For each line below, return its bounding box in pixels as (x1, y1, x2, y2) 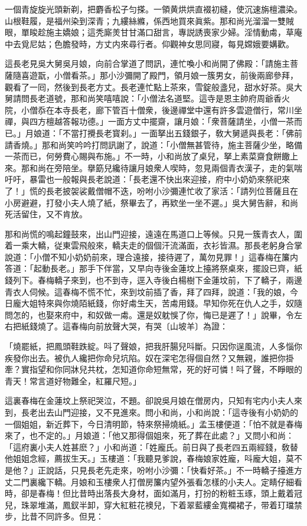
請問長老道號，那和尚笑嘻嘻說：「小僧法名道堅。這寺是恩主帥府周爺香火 (12, 92, 290, 104)
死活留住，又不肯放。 (5, 208, 87, 220)
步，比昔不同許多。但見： (5, 510, 104, 522)
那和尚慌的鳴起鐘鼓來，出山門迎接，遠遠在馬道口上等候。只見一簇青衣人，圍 (5, 227, 302, 240)
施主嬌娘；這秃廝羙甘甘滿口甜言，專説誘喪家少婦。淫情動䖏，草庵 (45, 26, 302, 38)
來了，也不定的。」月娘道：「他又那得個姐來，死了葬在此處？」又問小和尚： (5, 429, 294, 442)
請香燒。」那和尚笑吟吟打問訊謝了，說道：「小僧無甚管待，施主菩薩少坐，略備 (5, 138, 302, 151)
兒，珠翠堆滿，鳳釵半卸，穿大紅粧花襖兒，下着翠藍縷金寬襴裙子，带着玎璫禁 (5, 498, 302, 511)
